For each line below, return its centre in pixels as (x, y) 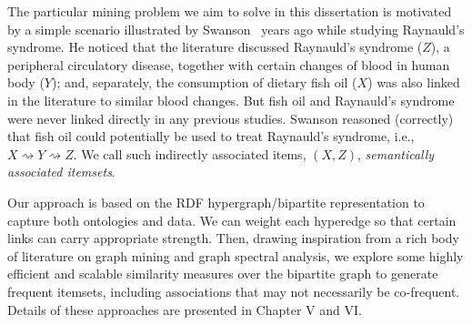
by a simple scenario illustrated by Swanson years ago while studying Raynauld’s (236, 29)
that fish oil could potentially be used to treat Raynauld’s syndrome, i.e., (211, 136)
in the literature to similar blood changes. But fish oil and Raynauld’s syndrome (231, 100)
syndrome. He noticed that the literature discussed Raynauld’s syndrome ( (215, 47)
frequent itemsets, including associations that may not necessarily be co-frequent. (234, 291)
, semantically (396, 153)
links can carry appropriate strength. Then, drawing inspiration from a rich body (233, 238)
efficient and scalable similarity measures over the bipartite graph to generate (223, 274)
